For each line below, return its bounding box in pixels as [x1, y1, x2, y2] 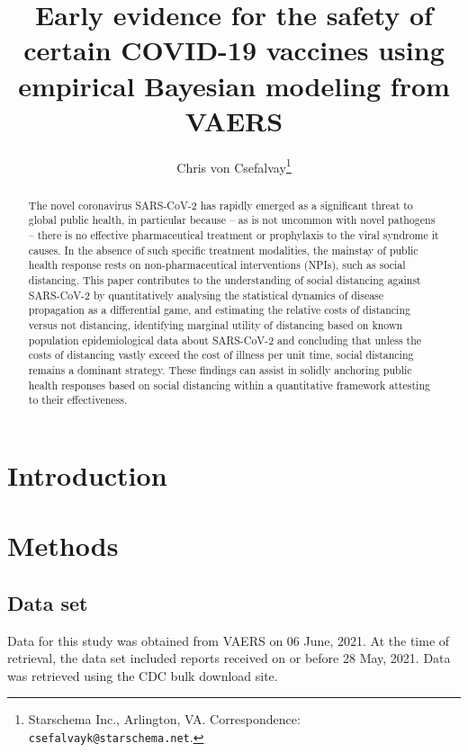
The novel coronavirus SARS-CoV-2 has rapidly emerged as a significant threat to [28, 197, 413, 212]
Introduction [7, 456, 167, 493]
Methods [7, 527, 119, 564]
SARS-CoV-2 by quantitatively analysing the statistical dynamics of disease [28, 287, 384, 302]
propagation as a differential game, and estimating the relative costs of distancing [28, 302, 410, 318]
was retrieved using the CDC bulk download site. [7, 666, 278, 685]
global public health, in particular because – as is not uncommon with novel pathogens [28, 212, 436, 228]
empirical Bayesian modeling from [18, 67, 450, 103]
